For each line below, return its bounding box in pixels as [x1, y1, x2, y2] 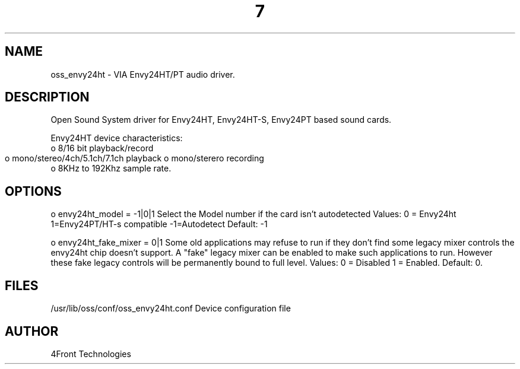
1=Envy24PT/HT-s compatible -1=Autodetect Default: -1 [50, 219, 268, 230]
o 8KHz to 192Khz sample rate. [50, 163, 172, 174]
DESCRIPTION [5, 90, 90, 105]
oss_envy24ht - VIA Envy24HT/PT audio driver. [50, 69, 235, 79]
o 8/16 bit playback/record [50, 143, 154, 154]
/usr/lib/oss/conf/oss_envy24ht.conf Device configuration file [50, 303, 291, 314]
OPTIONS [5, 183, 62, 199]
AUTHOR [5, 323, 59, 339]
